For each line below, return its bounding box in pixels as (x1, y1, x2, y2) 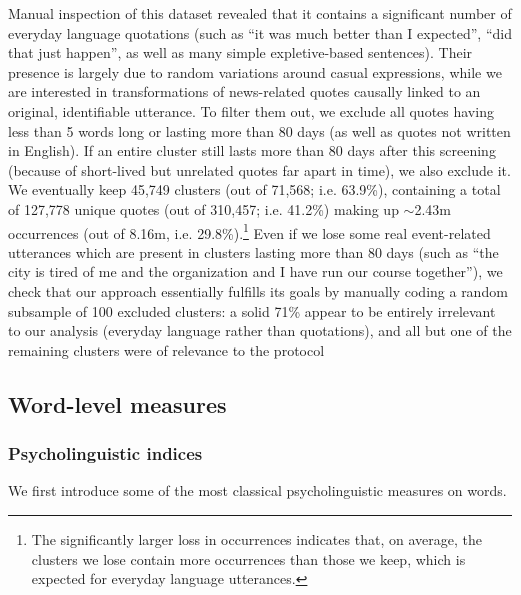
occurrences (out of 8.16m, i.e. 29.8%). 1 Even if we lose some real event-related (8, 219, 491, 243)
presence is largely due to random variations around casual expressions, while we (8, 61, 502, 82)
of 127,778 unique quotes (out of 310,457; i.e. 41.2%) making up (8, 198, 399, 219)
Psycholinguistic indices (8, 441, 203, 466)
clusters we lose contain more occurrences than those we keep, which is (31, 548, 466, 569)
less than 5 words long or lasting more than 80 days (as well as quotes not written (8, 120, 511, 141)
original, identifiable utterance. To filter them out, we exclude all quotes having (8, 100, 494, 121)
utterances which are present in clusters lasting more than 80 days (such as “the (8, 241, 499, 262)
